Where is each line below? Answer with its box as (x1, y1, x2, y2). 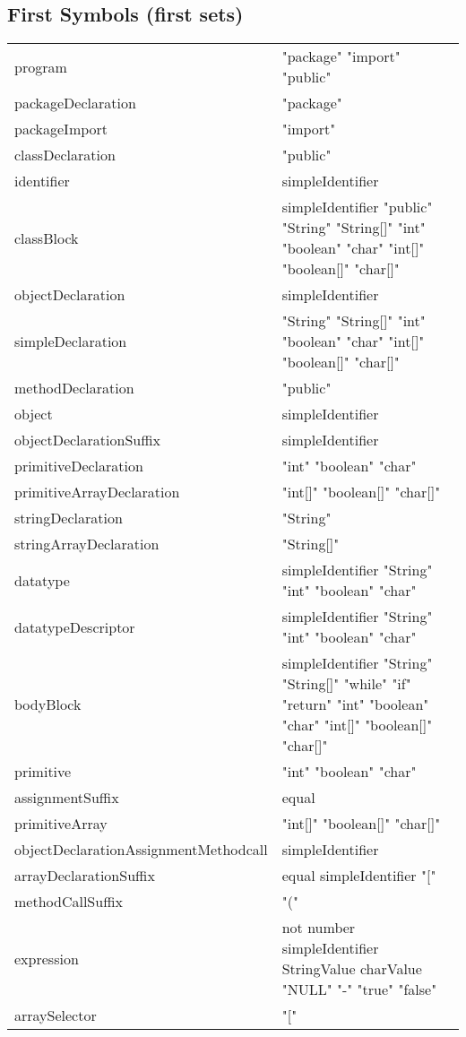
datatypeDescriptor (14, 616, 135, 637)
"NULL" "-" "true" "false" (281, 979, 437, 1000)
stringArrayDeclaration (14, 533, 160, 555)
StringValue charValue (281, 958, 422, 980)
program (14, 56, 67, 77)
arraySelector (14, 1005, 97, 1026)
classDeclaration (14, 144, 116, 166)
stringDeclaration (14, 507, 123, 529)
